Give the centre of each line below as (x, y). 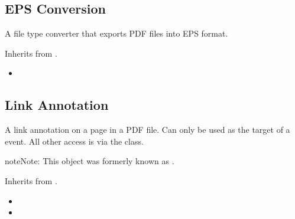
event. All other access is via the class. (74, 141)
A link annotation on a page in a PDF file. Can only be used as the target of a (147, 130)
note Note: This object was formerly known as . (90, 161)
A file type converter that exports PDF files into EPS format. (116, 33)
